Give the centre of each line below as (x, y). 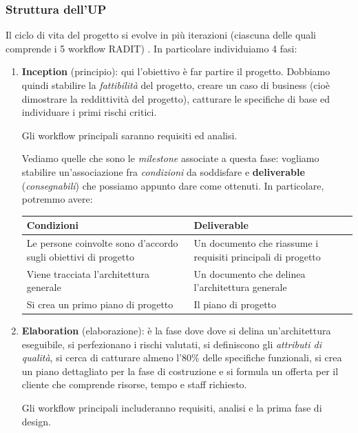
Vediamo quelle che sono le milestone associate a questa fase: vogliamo (170, 158)
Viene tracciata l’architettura (88, 273)
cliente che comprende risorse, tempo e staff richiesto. (134, 384)
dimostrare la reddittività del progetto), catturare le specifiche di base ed (176, 98)
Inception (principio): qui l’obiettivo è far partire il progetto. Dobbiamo (176, 71)
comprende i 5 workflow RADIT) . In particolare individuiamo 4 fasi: (151, 48)
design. (36, 421)
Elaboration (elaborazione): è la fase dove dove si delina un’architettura (176, 331)
